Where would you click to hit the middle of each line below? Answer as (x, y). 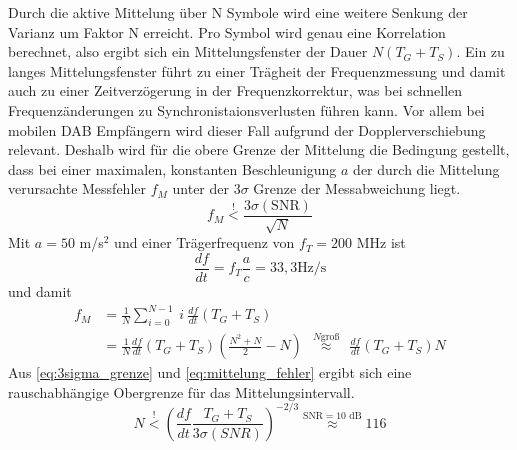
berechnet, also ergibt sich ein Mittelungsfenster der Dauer (188, 51)
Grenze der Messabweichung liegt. (357, 188)
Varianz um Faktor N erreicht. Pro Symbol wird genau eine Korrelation (227, 31)
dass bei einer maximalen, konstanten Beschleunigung (172, 168)
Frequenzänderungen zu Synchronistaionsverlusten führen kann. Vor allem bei (246, 109)
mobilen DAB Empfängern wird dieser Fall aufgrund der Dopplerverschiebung (247, 129)
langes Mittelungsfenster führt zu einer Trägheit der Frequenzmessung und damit (257, 70)
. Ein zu (480, 51)
